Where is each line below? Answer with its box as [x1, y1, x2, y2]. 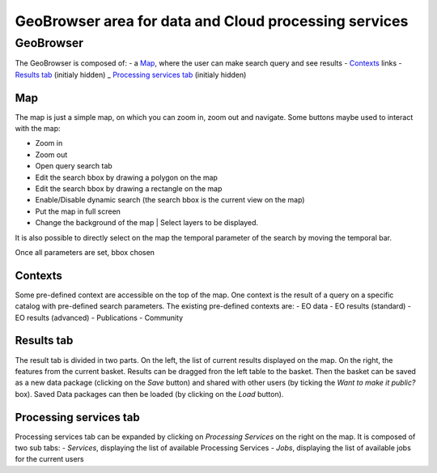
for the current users [15, 454, 84, 464]
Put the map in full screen [35, 207, 121, 216]
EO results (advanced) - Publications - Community [15, 313, 184, 322]
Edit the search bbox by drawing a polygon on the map [35, 173, 218, 182]
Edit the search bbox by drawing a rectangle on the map [35, 184, 223, 194]
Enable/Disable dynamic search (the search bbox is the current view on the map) [35, 195, 305, 205]
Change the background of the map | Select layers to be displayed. [35, 218, 259, 228]
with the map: [15, 124, 61, 134]
